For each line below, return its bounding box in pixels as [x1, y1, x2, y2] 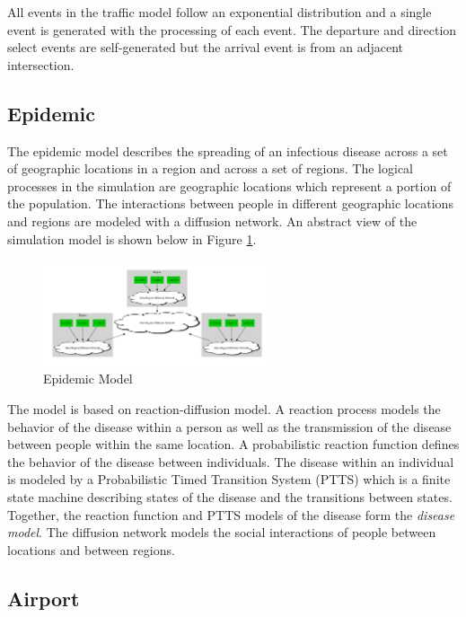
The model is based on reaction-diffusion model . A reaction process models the [7, 400, 441, 419]
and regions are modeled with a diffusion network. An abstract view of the [7, 211, 418, 230]
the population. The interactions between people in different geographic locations [7, 194, 453, 213]
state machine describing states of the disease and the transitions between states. [7, 488, 453, 507]
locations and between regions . [7, 540, 175, 559]
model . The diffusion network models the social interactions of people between [7, 523, 436, 542]
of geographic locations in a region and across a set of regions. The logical [7, 159, 414, 178]
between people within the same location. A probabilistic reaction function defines [7, 435, 460, 454]
